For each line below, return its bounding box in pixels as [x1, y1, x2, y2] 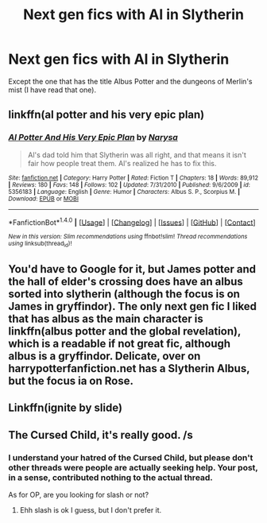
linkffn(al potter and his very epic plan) [8, 108, 205, 122]
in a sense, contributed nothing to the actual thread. [8, 471, 213, 482]
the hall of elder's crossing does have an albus [8, 275, 244, 288]
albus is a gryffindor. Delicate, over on [8, 350, 201, 362]
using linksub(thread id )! [8, 240, 72, 249]
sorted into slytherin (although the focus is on [8, 288, 241, 300]
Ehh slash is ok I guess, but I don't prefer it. [19, 506, 162, 515]
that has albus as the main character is [8, 312, 204, 325]
